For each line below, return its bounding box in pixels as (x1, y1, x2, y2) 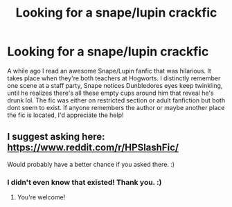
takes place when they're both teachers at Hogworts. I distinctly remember (7, 74, 221, 82)
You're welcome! (17, 193, 66, 201)
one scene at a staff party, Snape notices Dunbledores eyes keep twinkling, (7, 81, 223, 89)
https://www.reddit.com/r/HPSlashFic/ (7, 142, 179, 154)
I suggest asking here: (7, 131, 105, 143)
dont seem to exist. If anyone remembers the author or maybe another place (7, 103, 225, 111)
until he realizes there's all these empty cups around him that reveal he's (7, 89, 214, 97)
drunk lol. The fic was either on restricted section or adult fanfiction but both (7, 96, 226, 105)
